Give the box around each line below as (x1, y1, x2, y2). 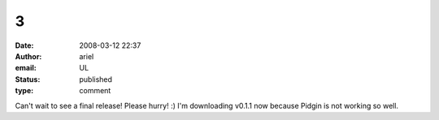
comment (79, 86, 111, 96)
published (79, 74, 113, 84)
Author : (15, 51, 42, 61)
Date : (15, 41, 34, 50)
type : (15, 86, 34, 96)
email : (15, 63, 37, 73)
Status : (15, 74, 41, 84)
